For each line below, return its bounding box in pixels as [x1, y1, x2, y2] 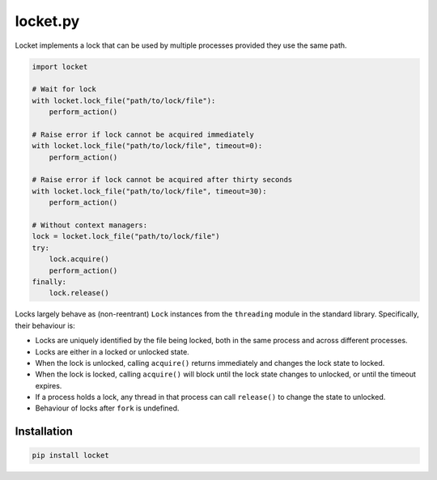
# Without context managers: [32, 221, 148, 230]
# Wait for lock [32, 85, 97, 94]
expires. [35, 380, 62, 390]
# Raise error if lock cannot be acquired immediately [32, 130, 254, 139]
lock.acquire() [49, 255, 109, 264]
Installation [15, 425, 73, 439]
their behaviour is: [15, 321, 76, 330]
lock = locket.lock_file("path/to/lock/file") [32, 232, 220, 241]
